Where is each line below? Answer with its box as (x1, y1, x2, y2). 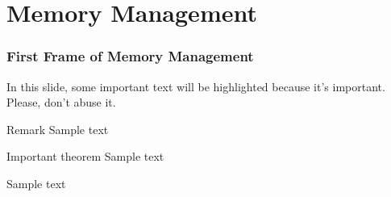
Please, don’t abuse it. (6, 94, 116, 111)
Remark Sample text (6, 120, 109, 137)
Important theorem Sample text (6, 148, 164, 165)
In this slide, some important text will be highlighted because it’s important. (6, 78, 385, 94)
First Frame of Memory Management (6, 46, 254, 66)
